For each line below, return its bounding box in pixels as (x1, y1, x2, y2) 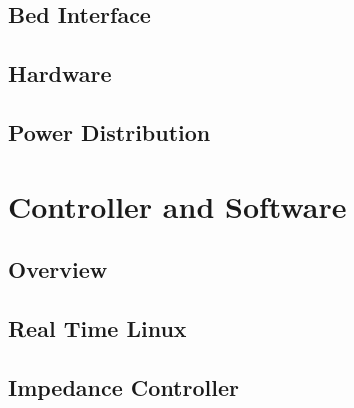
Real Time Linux (8, 312, 187, 343)
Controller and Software (8, 185, 347, 226)
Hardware (8, 58, 112, 89)
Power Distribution (8, 116, 211, 147)
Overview (8, 254, 108, 285)
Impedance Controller (8, 371, 239, 402)
